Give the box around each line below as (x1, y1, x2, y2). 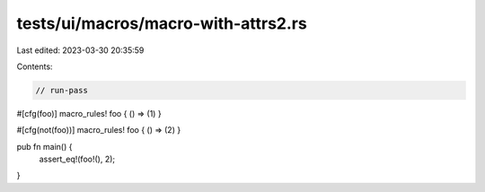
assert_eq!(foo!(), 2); (39, 153, 116, 165)
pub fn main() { (16, 141, 73, 152)
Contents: (16, 61, 53, 72)
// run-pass (35, 85, 89, 95)
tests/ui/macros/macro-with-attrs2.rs (16, 13, 307, 33)
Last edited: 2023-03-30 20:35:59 (16, 45, 145, 56)
